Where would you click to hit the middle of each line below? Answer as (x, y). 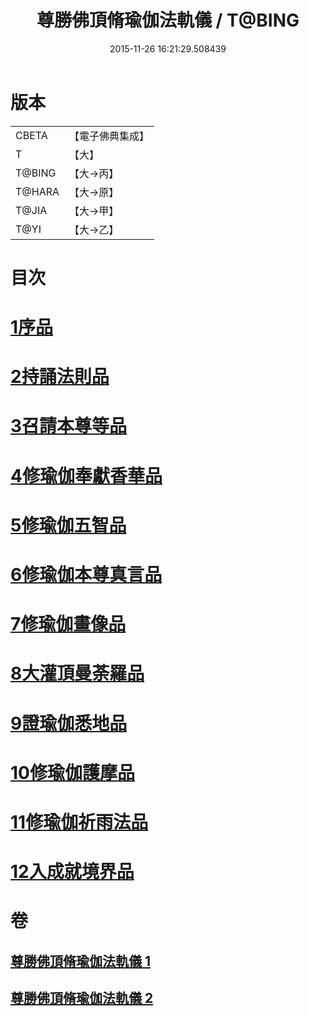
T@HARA (37, 191)
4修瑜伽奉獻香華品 (86, 475)
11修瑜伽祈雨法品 (79, 822)
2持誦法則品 (60, 377)
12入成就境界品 (72, 872)
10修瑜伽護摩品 (72, 772)
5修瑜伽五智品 (68, 525)
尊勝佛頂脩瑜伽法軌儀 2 (82, 998)
